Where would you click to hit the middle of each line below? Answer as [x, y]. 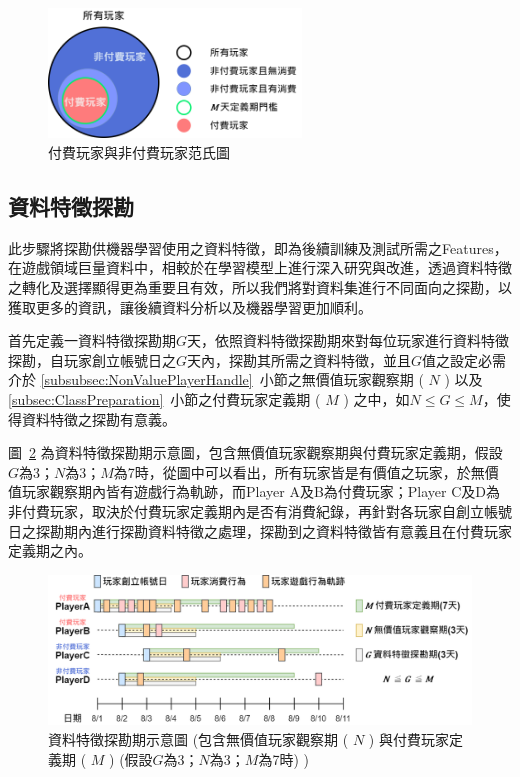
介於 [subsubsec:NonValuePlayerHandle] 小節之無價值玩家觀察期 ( [216, 379]
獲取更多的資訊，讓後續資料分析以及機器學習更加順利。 [190, 306]
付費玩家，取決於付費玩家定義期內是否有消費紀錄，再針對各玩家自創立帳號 [266, 510]
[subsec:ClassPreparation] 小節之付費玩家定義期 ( [164, 398]
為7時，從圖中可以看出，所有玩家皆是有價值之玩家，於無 [299, 471]
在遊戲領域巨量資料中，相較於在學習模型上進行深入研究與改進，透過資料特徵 [260, 267]
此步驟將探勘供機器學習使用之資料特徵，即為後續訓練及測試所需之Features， [258, 247]
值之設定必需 [464, 359]
